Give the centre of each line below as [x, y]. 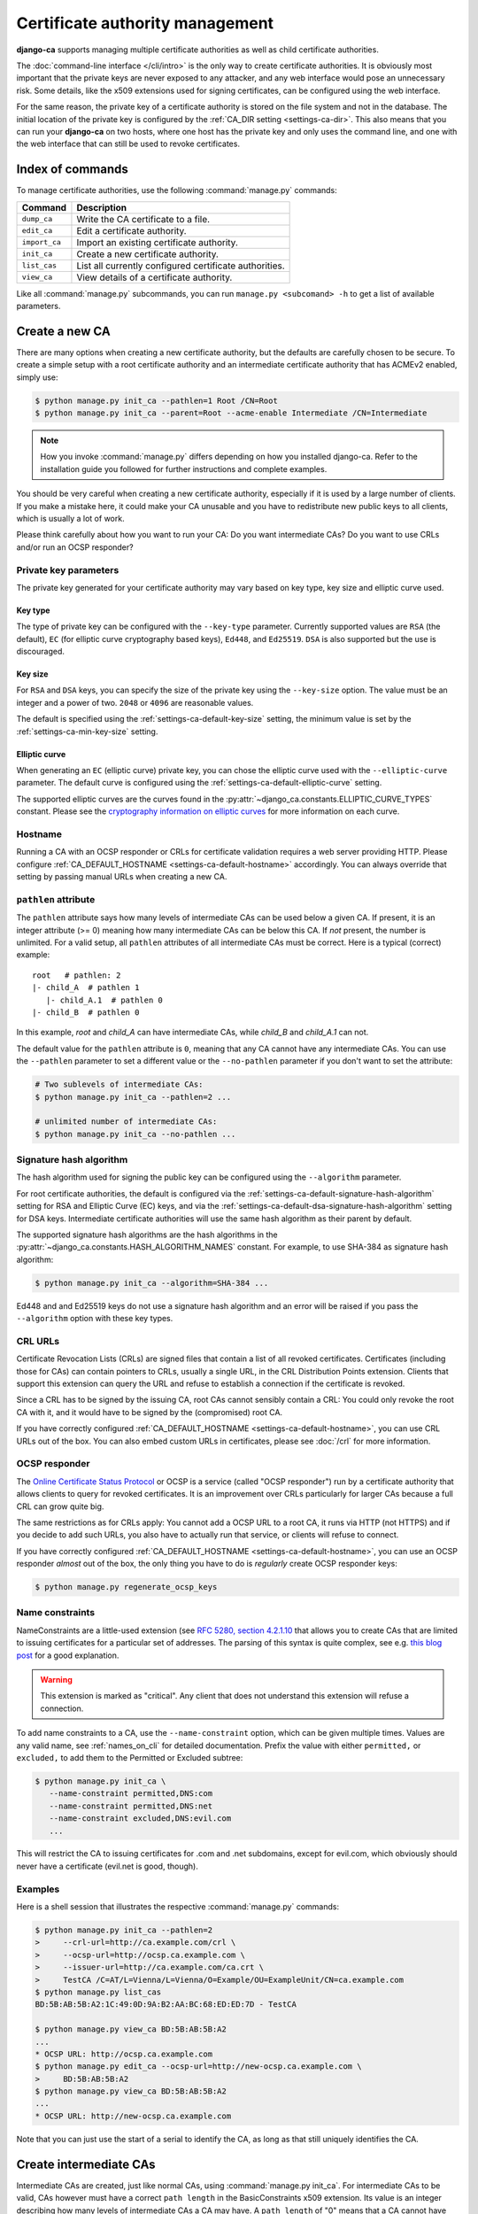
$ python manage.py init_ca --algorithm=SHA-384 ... [152, 1283]
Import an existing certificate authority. [158, 242]
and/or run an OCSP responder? [75, 547]
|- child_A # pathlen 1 [86, 988]
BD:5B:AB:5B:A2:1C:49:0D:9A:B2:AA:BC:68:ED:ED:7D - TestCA [166, 2005]
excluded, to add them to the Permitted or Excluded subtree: [130, 1757]
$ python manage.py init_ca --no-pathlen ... [135, 1134]
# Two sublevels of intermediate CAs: [119, 1084]
